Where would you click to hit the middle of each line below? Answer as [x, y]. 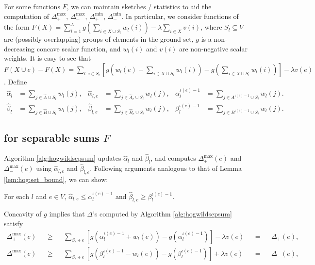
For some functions [32, 6]
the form [17, 27]
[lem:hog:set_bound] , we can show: [56, 179]
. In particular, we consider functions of [180, 16]
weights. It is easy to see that [48, 58]
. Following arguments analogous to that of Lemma [166, 168]
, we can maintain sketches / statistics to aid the [139, 6]
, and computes [173, 158]
